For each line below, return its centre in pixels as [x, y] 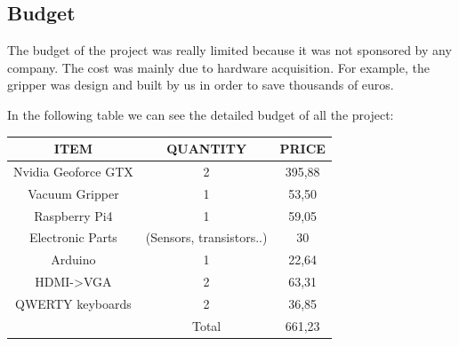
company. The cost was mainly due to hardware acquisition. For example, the [218, 67]
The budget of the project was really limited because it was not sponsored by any [229, 50]
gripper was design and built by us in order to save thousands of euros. [201, 85]
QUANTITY [207, 149]
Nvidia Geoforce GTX [73, 171]
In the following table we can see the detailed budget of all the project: [201, 114]
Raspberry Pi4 [73, 215]
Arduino [73, 259]
